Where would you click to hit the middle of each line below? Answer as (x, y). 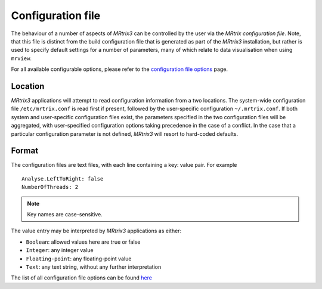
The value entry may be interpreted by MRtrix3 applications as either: (96, 231)
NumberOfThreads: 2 (50, 187)
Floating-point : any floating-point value (79, 259)
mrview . (21, 58)
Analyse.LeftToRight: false (63, 178)
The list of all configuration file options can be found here (81, 278)
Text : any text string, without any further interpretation (94, 267)
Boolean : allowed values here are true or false (83, 242)
